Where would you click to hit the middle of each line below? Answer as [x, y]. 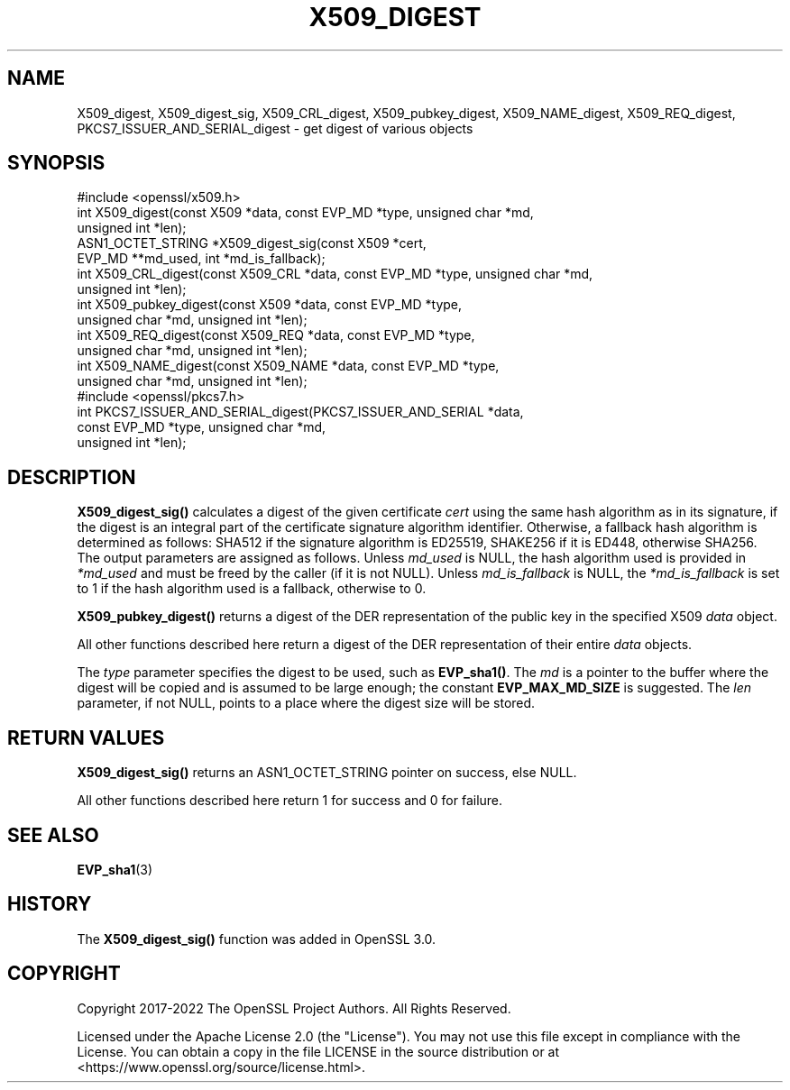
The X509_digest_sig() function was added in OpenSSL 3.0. [257, 939]
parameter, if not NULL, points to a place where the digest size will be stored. [306, 703]
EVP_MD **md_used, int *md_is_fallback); [201, 259]
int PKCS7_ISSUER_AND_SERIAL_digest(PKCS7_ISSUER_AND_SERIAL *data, [300, 412]
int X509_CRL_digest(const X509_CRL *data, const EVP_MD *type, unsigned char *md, [335, 274]
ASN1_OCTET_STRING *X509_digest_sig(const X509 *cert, [252, 243]
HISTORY [50, 904]
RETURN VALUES [86, 737]
